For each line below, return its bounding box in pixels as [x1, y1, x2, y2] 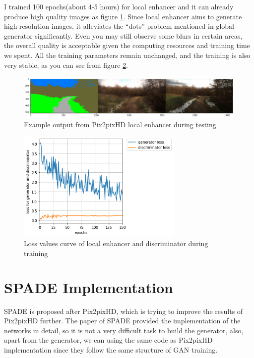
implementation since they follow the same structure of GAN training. [4, 345, 218, 355]
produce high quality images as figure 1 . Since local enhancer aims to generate [4, 11, 242, 21]
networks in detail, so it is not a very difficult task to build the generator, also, [4, 325, 244, 335]
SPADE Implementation [4, 277, 173, 297]
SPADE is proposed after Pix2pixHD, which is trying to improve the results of [4, 306, 243, 316]
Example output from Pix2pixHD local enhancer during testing [24, 119, 216, 130]
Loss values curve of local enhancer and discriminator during [24, 238, 208, 249]
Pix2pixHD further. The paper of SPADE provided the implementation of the [4, 315, 241, 326]
